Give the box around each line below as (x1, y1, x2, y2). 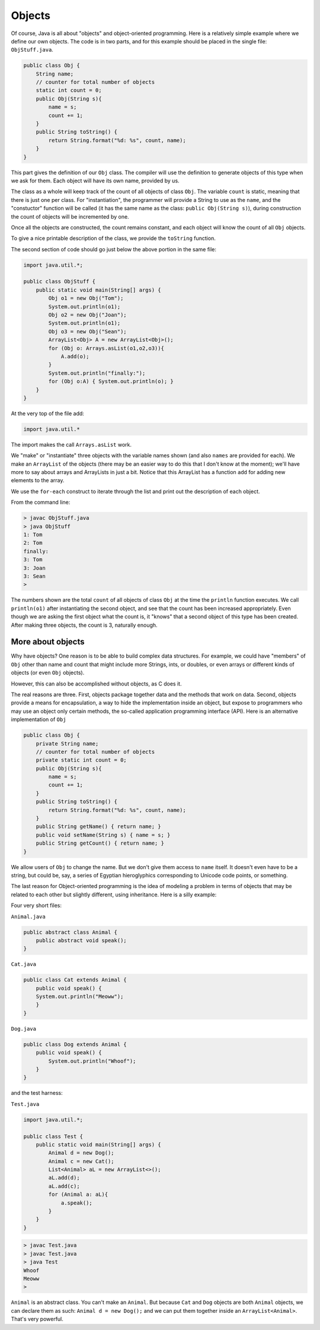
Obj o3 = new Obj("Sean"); (48, 328, 127, 335)
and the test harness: (11, 1089, 63, 1097)
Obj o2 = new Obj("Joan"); (48, 312, 127, 318)
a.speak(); (60, 1199, 93, 1206)
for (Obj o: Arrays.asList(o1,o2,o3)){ (48, 345, 164, 352)
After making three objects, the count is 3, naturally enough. (11, 621, 158, 628)
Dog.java (11, 1025, 37, 1032)
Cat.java (11, 961, 37, 968)
